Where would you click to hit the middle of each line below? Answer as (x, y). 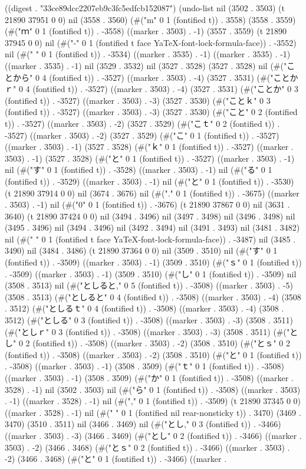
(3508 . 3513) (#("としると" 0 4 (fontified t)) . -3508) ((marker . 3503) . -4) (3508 (153, 296)
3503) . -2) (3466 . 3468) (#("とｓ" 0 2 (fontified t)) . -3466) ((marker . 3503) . (147, 447)
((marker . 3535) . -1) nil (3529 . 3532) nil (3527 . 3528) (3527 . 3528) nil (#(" (146, 65)
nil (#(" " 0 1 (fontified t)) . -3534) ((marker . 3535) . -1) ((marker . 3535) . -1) (148, 54)
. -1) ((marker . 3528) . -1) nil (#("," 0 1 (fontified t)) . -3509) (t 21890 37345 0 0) (153, 401)
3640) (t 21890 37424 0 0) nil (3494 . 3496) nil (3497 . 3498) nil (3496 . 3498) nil (150, 216)
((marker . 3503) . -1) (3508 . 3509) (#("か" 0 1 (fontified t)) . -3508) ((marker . (149, 378)
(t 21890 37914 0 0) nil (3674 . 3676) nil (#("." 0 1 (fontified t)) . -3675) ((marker (152, 193)
